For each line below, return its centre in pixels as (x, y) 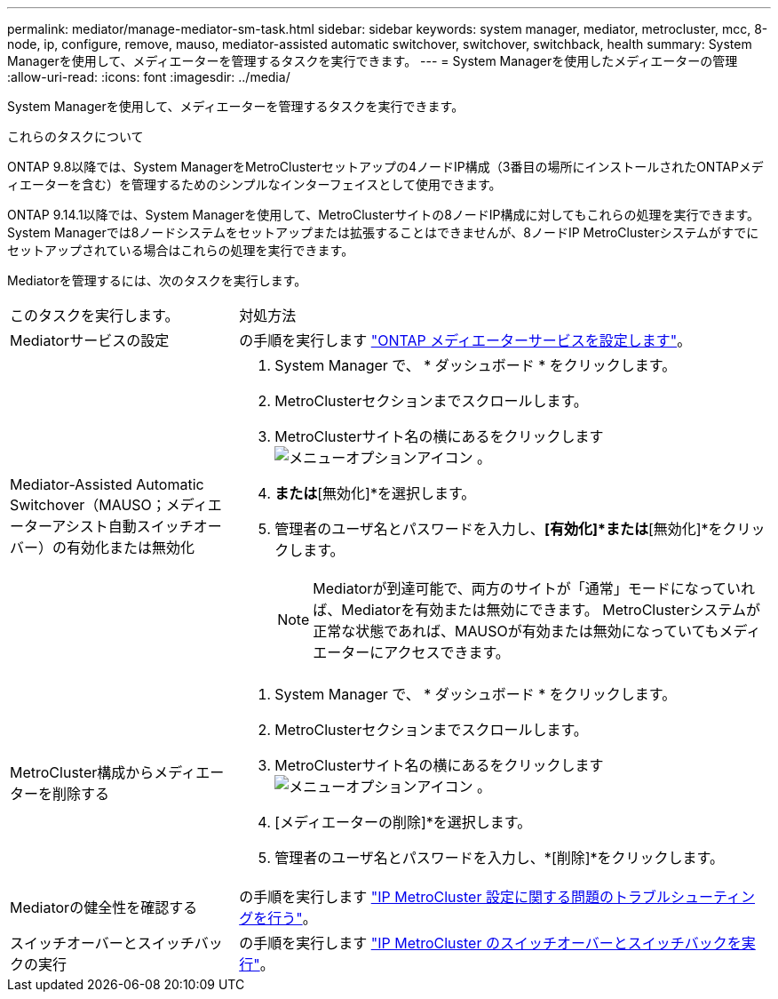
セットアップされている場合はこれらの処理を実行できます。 (181, 250)
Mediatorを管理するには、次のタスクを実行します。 (157, 280)
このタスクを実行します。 (95, 316)
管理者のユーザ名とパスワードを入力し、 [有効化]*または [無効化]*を (499, 529)
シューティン (712, 897)
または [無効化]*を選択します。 (375, 493)
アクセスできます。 (447, 652)
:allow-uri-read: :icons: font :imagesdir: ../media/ (149, 77)
